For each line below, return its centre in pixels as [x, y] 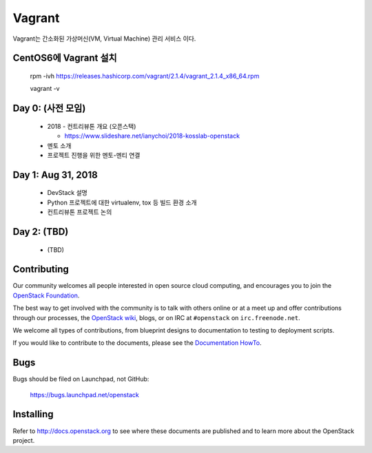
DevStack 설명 [67, 193]
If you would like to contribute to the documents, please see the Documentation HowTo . [137, 343]
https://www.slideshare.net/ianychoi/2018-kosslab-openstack [152, 136]
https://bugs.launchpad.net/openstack [84, 394]
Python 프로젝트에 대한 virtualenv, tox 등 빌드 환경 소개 [122, 202]
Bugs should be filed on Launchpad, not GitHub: [81, 379]
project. [24, 440]
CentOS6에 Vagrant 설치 [65, 58]
